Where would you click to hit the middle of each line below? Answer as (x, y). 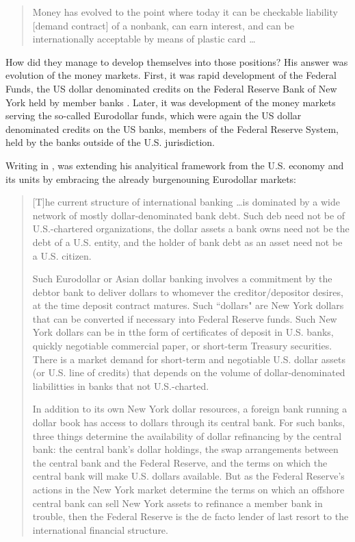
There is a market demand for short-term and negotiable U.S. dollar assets (189, 359)
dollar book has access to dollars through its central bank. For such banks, (189, 422)
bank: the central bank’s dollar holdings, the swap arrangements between (185, 449)
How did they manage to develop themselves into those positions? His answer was (177, 61)
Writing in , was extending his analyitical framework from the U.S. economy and (175, 165)
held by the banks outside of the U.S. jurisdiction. (110, 142)
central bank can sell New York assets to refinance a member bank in (177, 503)
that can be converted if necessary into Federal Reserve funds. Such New (185, 318)
